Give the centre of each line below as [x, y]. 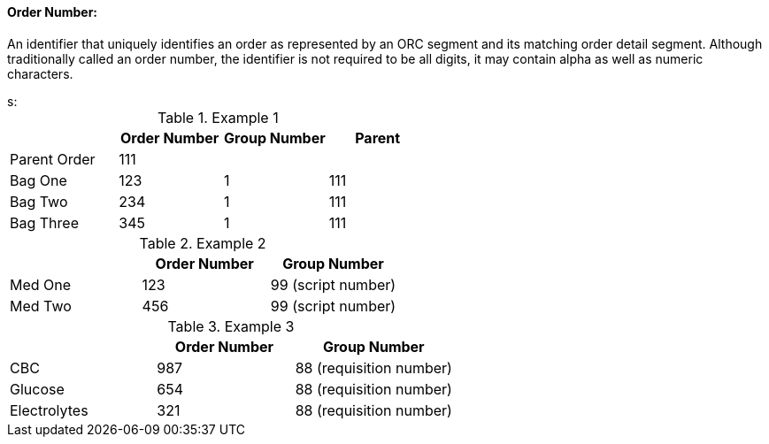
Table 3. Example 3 [231, 326]
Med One [41, 284]
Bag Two [39, 201]
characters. [40, 73]
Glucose [37, 389]
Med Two [41, 306]
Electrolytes [49, 410]
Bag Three [44, 222]
